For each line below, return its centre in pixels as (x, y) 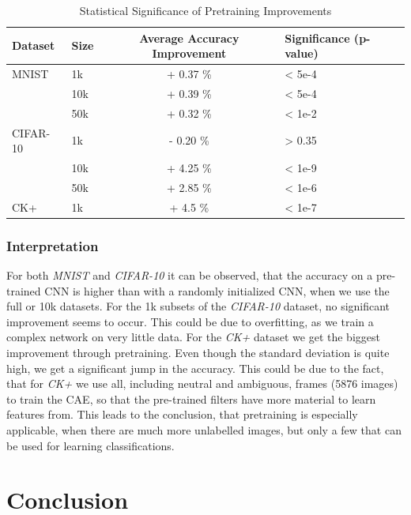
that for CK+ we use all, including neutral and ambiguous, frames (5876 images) (202, 383)
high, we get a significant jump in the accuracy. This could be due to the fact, (195, 368)
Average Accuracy (189, 38)
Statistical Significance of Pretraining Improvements (205, 10)
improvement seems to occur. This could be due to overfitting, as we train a (190, 321)
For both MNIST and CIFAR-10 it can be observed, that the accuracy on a (190, 275)
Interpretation (53, 245)
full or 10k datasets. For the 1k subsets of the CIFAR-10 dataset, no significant (198, 306)
